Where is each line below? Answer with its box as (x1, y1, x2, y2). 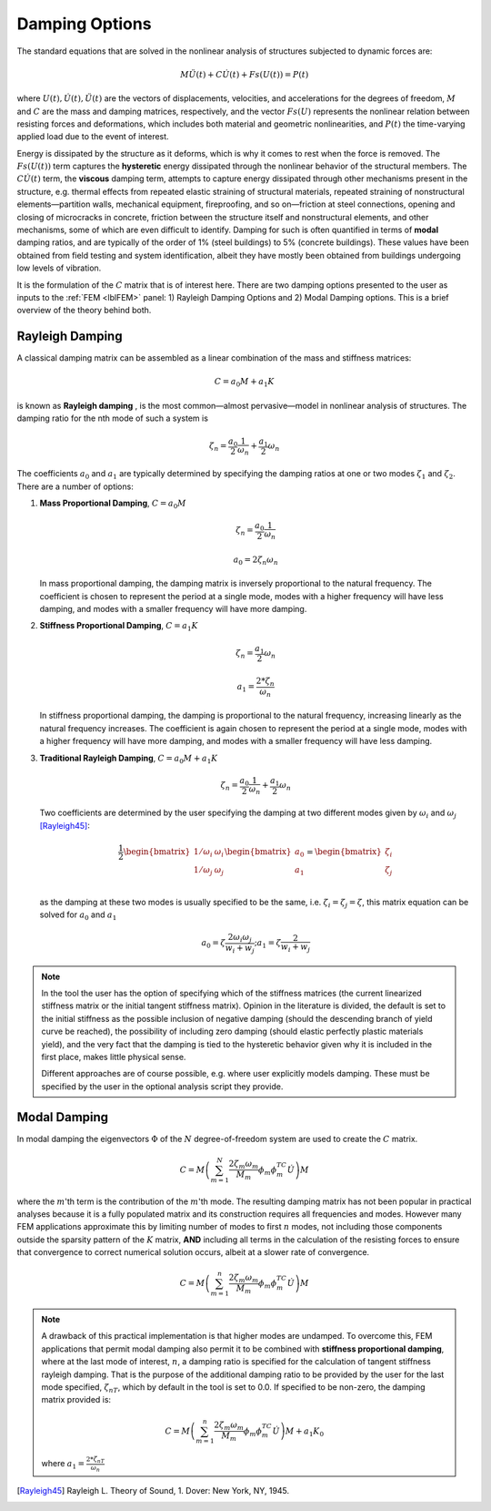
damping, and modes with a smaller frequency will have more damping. (39, 603, 307, 614)
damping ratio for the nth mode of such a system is (16, 413, 209, 424)
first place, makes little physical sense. (41, 1051, 186, 1062)
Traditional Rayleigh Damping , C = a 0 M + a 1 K (39, 752, 218, 765)
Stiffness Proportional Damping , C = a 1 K (39, 620, 199, 633)
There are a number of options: (16, 481, 134, 492)
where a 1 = (41, 1458, 85, 1471)
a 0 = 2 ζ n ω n (233, 554, 279, 567)
